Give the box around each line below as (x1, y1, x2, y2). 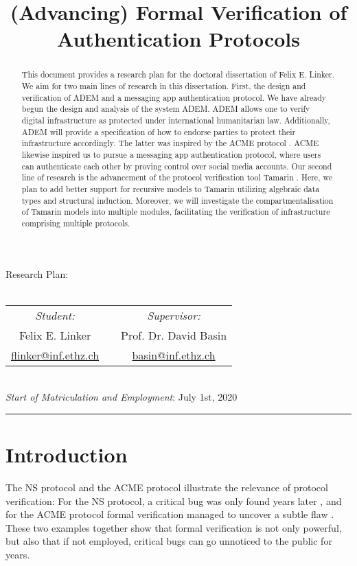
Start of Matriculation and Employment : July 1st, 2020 (5, 390, 238, 404)
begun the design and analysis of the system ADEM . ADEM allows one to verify (21, 103, 310, 115)
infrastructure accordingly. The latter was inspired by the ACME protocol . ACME (21, 137, 319, 149)
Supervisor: (147, 307, 200, 323)
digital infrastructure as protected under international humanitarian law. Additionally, (21, 114, 330, 126)
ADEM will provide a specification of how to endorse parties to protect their (21, 126, 296, 137)
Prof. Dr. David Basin (121, 327, 227, 343)
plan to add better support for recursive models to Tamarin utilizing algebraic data (21, 182, 320, 194)
